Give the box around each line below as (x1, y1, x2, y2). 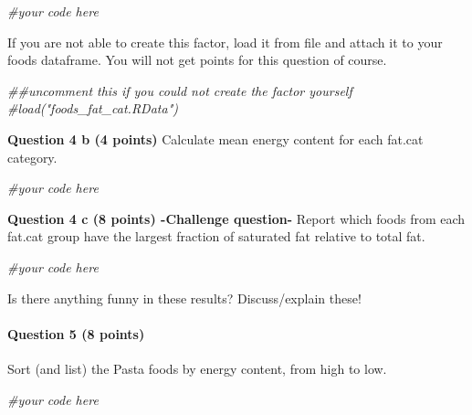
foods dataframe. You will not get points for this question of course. (7, 50, 387, 69)
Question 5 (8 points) (7, 324, 145, 343)
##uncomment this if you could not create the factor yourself (7, 80, 352, 100)
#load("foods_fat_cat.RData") (7, 99, 178, 118)
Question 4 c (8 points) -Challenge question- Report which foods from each (7, 208, 466, 228)
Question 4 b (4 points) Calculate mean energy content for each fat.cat (7, 129, 424, 148)
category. (7, 147, 58, 166)
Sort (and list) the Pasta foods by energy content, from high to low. (7, 358, 387, 378)
